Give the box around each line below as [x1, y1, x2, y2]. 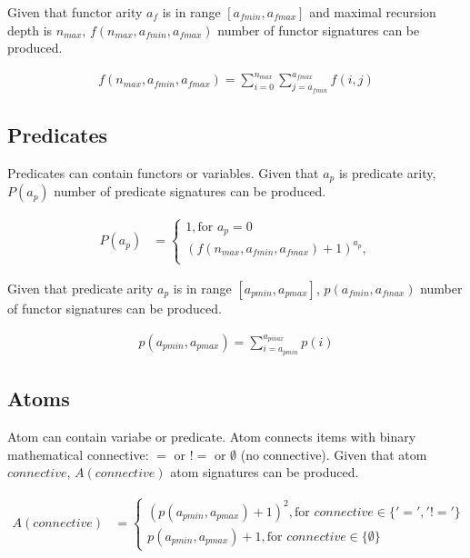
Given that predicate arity [7, 279, 154, 297]
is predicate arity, [338, 163, 436, 182]
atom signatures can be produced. [170, 463, 359, 482]
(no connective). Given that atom [240, 444, 427, 463]
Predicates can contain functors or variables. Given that [7, 163, 319, 182]
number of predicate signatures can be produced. [54, 182, 326, 201]
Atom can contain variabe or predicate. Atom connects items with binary [7, 427, 416, 446]
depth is [7, 20, 53, 39]
